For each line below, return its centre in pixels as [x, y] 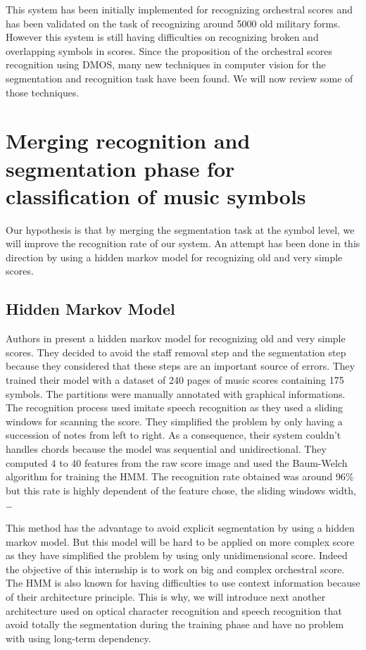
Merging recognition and [128, 140]
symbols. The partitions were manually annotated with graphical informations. [176, 393]
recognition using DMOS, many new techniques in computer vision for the [166, 64]
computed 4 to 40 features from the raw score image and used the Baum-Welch [177, 462]
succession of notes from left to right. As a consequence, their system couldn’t [173, 435]
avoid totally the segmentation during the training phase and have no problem [175, 624]
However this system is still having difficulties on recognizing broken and [162, 37]
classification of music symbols [156, 195]
